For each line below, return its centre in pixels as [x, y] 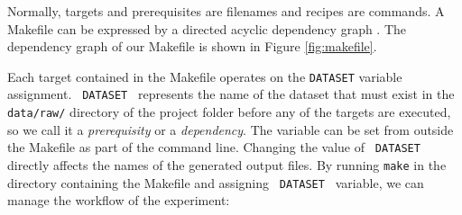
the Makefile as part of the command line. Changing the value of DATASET [214, 147]
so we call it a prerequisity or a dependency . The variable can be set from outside [231, 129]
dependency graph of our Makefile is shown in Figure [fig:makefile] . [192, 46]
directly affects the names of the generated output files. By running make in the [227, 165]
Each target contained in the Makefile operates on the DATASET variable [205, 76]
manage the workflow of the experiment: [119, 200]
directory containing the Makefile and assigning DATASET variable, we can [216, 182]
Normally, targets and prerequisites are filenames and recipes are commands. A [226, 11]
